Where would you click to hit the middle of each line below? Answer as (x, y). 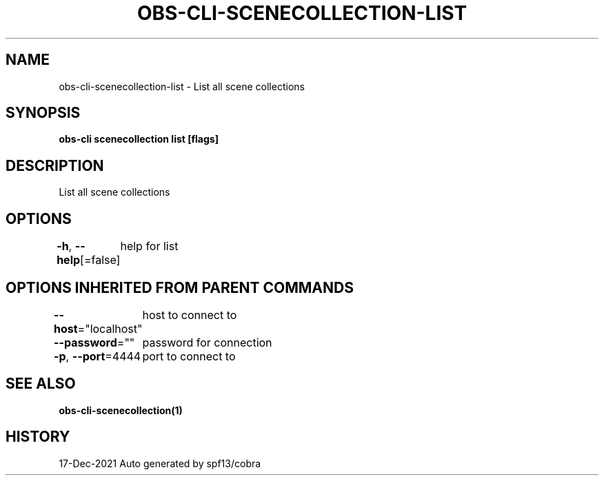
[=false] (100, 260)
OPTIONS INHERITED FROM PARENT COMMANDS (180, 287)
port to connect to (189, 356)
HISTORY (38, 437)
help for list (149, 246)
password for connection (207, 342)
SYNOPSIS (43, 113)
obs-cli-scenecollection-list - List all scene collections (182, 86)
